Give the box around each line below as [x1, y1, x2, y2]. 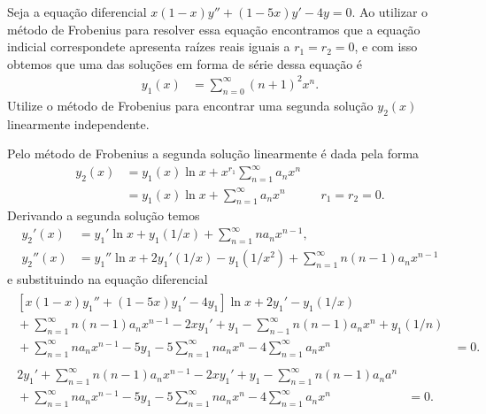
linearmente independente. [7, 114, 150, 133]
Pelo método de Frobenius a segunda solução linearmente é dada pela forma [7, 144, 420, 163]
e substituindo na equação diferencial [7, 270, 208, 288]
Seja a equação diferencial [7, 3, 147, 20]
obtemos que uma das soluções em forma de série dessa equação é [7, 54, 363, 73]
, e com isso [354, 37, 418, 56]
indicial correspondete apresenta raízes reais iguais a [7, 37, 290, 56]
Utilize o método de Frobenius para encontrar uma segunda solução [7, 96, 374, 114]
